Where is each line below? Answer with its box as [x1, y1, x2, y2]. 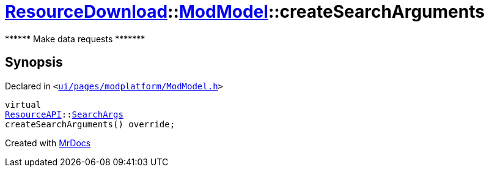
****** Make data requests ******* [5, 33, 145, 44]
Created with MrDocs [5, 137, 91, 148]
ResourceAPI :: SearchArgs [5, 109, 123, 119]
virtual [5, 99, 42, 110]
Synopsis [5, 54, 63, 70]
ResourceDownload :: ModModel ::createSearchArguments [5, 1, 485, 22]
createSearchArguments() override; [5, 119, 175, 129]
